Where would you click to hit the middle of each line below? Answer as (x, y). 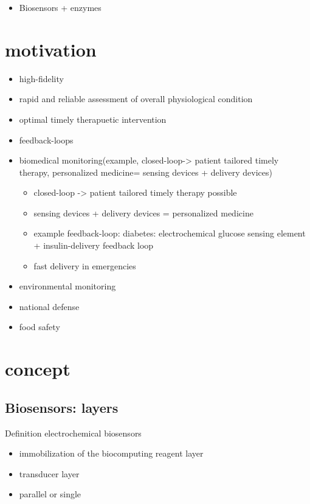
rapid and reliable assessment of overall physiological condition (136, 99)
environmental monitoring (67, 286)
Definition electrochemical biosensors (73, 433)
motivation (51, 49)
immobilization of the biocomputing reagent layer (111, 453)
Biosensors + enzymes (60, 7)
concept (38, 369)
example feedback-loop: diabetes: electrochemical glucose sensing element (170, 233)
